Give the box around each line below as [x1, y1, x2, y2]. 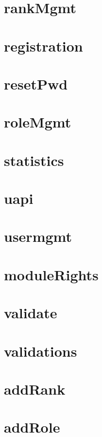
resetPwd [4, 73, 68, 93]
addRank [4, 379, 66, 399]
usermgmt [4, 226, 72, 246]
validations [4, 341, 77, 361]
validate [4, 303, 57, 323]
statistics [4, 150, 64, 170]
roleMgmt [4, 112, 71, 132]
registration [4, 36, 83, 55]
